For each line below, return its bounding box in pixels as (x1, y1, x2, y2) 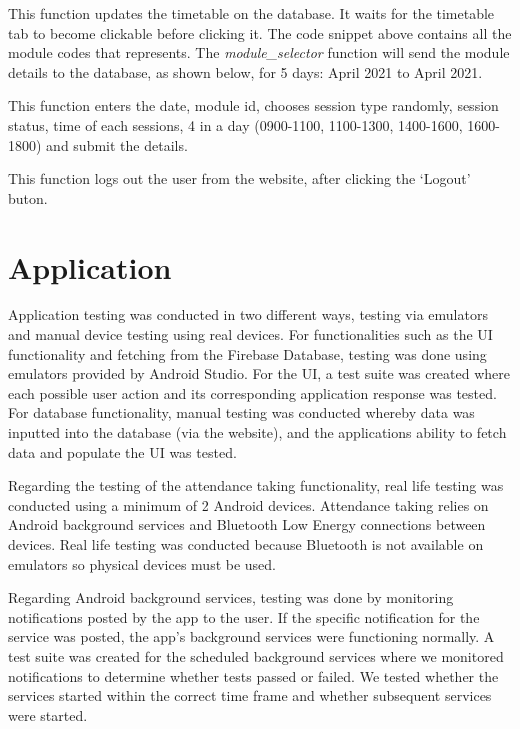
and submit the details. (46, 134, 188, 155)
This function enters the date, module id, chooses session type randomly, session (8, 95, 499, 116)
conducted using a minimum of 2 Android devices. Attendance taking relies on (8, 494, 489, 515)
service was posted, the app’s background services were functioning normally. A (8, 626, 495, 647)
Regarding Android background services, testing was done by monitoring (8, 587, 454, 608)
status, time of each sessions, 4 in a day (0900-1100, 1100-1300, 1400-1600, (8, 114, 463, 135)
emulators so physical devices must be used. (8, 553, 277, 574)
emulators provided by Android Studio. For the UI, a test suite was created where (8, 363, 511, 384)
